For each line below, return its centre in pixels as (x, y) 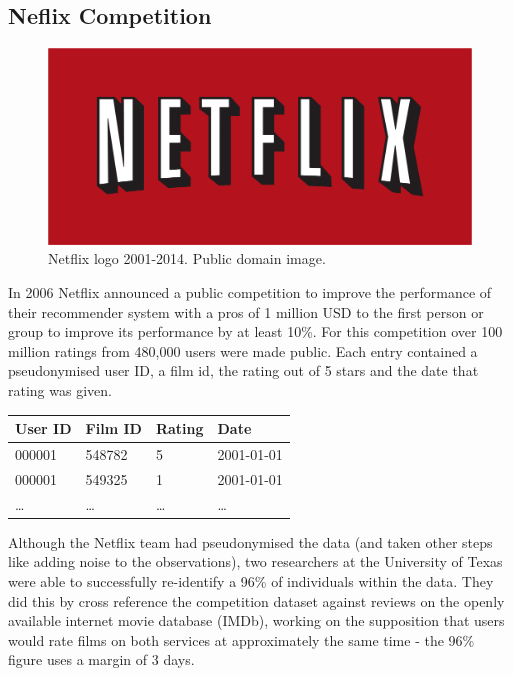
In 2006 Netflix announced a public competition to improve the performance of (250, 292)
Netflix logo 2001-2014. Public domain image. (187, 258)
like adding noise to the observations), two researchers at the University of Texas (255, 561)
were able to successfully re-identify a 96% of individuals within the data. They (251, 580)
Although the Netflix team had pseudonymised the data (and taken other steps (250, 541)
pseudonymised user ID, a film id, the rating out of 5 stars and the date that (243, 370)
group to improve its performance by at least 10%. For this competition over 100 (255, 331)
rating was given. (60, 390)
